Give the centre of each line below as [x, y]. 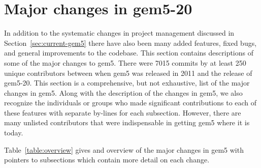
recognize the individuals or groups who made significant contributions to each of [130, 103]
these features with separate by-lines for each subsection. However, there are [123, 112]
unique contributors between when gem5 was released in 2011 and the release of [128, 73]
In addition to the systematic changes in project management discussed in [119, 33]
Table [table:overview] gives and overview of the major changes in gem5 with [124, 149]
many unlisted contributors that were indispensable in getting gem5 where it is [127, 122]
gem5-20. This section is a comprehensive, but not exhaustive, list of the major [127, 83]
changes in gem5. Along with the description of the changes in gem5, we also [123, 92]
